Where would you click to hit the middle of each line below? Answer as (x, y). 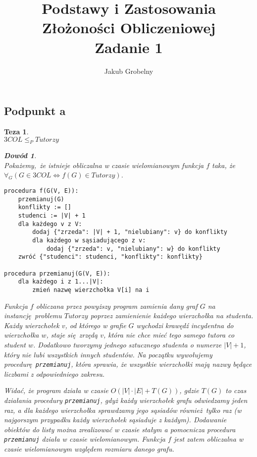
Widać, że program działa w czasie (56, 390)
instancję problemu (33, 315)
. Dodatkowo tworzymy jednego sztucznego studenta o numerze (128, 344)
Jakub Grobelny (129, 71)
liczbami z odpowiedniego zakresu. (54, 373)
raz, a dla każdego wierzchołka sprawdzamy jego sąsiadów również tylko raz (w (123, 410)
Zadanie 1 (129, 47)
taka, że (224, 165)
